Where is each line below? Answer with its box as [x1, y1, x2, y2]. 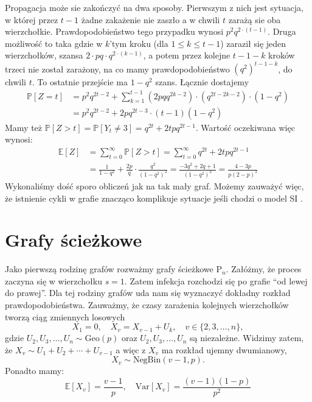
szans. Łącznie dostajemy [155, 76, 249, 88]
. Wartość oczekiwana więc [195, 121, 295, 133]
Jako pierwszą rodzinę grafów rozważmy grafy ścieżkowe [5, 263, 213, 275]
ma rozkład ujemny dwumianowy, [161, 343, 287, 356]
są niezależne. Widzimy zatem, [190, 331, 304, 344]
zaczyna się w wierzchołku [5, 274, 102, 287]
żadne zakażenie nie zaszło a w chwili [81, 13, 220, 26]
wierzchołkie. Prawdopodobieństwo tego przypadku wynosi [5, 25, 224, 38]
